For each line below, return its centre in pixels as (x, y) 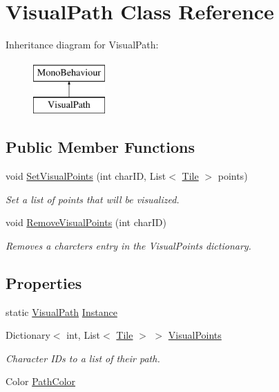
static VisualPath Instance (61, 311)
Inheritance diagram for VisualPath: (82, 45)
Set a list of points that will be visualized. (93, 199)
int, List (84, 335)
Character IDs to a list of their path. (83, 358)
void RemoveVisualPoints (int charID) (86, 222)
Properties (44, 282)
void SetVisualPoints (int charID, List (86, 176)
